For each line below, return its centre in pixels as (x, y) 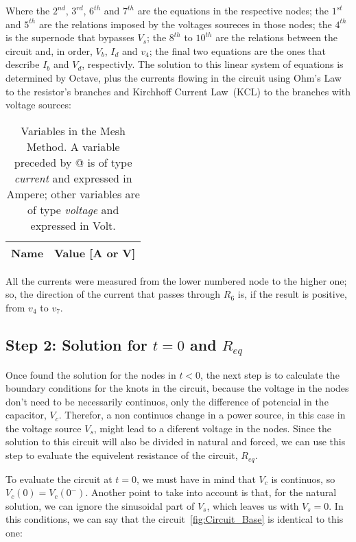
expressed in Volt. (73, 225)
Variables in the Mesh (73, 130)
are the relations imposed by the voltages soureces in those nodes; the (185, 24)
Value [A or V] (95, 252)
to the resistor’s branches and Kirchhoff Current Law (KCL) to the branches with (178, 91)
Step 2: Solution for (76, 344)
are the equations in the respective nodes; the (233, 10)
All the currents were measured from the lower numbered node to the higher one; (176, 280)
